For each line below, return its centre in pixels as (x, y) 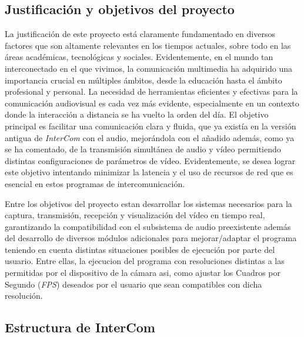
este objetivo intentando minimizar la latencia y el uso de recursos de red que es (149, 172)
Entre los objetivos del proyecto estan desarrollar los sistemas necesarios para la (148, 203)
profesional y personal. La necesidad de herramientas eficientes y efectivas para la (151, 91)
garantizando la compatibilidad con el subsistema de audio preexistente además (148, 226)
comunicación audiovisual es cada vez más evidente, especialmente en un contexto (152, 103)
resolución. (24, 296)
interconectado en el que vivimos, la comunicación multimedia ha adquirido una (149, 68)
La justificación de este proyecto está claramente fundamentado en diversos (140, 34)
